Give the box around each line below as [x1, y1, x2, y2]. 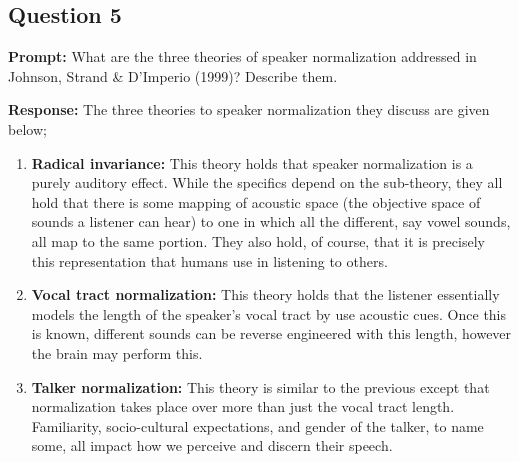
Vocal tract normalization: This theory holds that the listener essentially [31, 284, 500, 305]
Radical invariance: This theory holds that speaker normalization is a [31, 152, 473, 173]
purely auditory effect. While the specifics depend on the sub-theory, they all [31, 172, 503, 193]
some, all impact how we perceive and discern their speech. [31, 435, 393, 456]
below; [8, 118, 47, 139]
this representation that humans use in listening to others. [31, 250, 388, 271]
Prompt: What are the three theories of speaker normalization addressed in [8, 46, 477, 67]
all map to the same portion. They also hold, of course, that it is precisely [31, 230, 485, 251]
